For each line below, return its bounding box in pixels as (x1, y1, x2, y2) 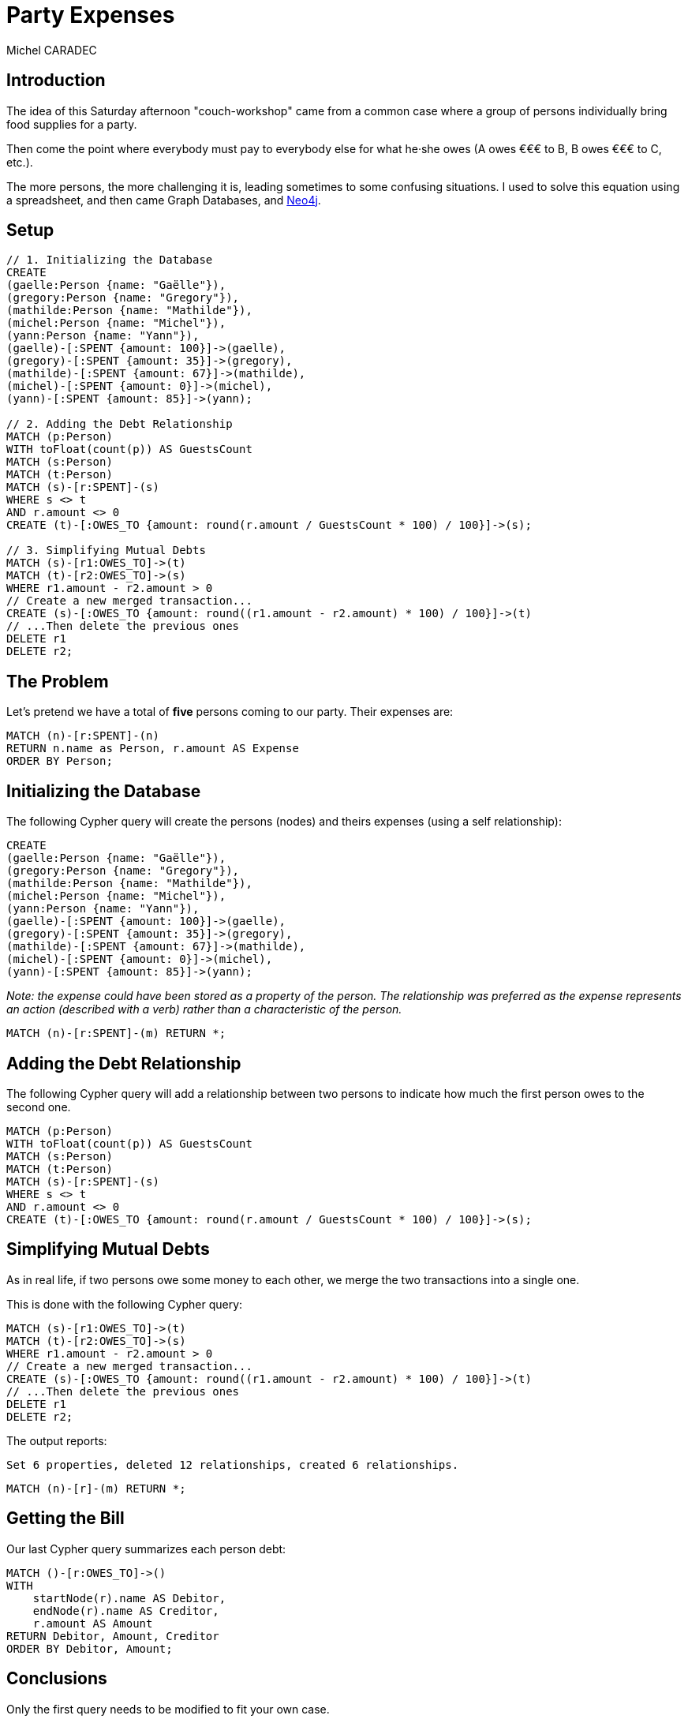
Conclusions (6, 1668, 107, 1689)
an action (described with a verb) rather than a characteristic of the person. (6, 1002, 402, 1017)
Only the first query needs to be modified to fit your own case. (6, 1702, 330, 1716)
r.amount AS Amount (32, 1616, 153, 1630)
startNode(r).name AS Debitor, (32, 1591, 226, 1605)
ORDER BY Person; (6, 755, 113, 768)
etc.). (6, 155, 33, 169)
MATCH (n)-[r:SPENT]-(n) (6, 729, 159, 743)
